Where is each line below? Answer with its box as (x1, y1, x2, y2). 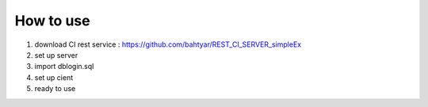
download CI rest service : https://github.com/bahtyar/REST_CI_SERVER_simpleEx (34, 40, 301, 49)
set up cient (34, 72, 74, 82)
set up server (34, 50, 78, 59)
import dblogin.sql (34, 62, 94, 71)
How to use (14, 12, 90, 29)
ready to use (34, 84, 76, 94)
